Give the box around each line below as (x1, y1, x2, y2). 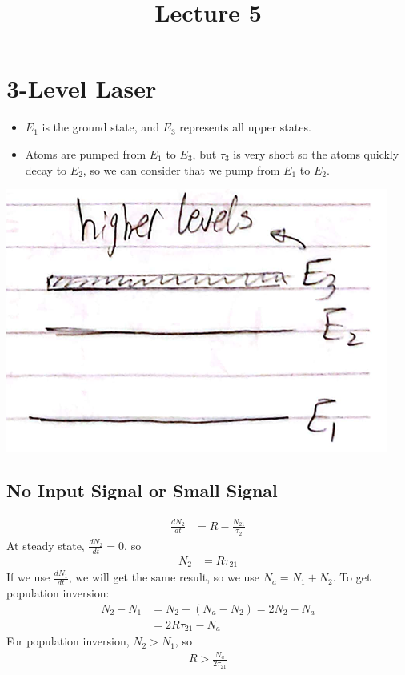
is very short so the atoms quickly (233, 145, 399, 162)
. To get (332, 569, 371, 585)
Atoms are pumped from (25, 145, 146, 162)
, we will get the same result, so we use (68, 569, 260, 585)
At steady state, (6, 536, 85, 553)
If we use (6, 569, 50, 585)
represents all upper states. (179, 119, 311, 135)
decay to (25, 161, 67, 178)
